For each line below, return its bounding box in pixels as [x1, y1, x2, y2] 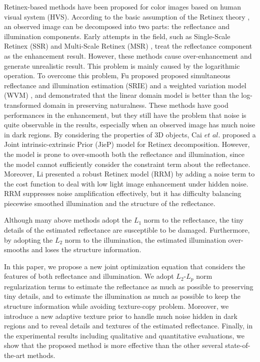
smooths [4, 244, 29, 255]
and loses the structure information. [31, 244, 141, 255]
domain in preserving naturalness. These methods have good [43, 99, 228, 110]
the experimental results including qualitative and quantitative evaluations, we [4, 330, 245, 340]
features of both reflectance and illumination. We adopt [4, 271, 174, 281]
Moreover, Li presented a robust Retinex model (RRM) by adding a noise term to [4, 168, 255, 179]
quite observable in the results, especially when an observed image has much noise [4, 119, 255, 130]
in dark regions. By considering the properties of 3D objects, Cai [4, 129, 202, 139]
